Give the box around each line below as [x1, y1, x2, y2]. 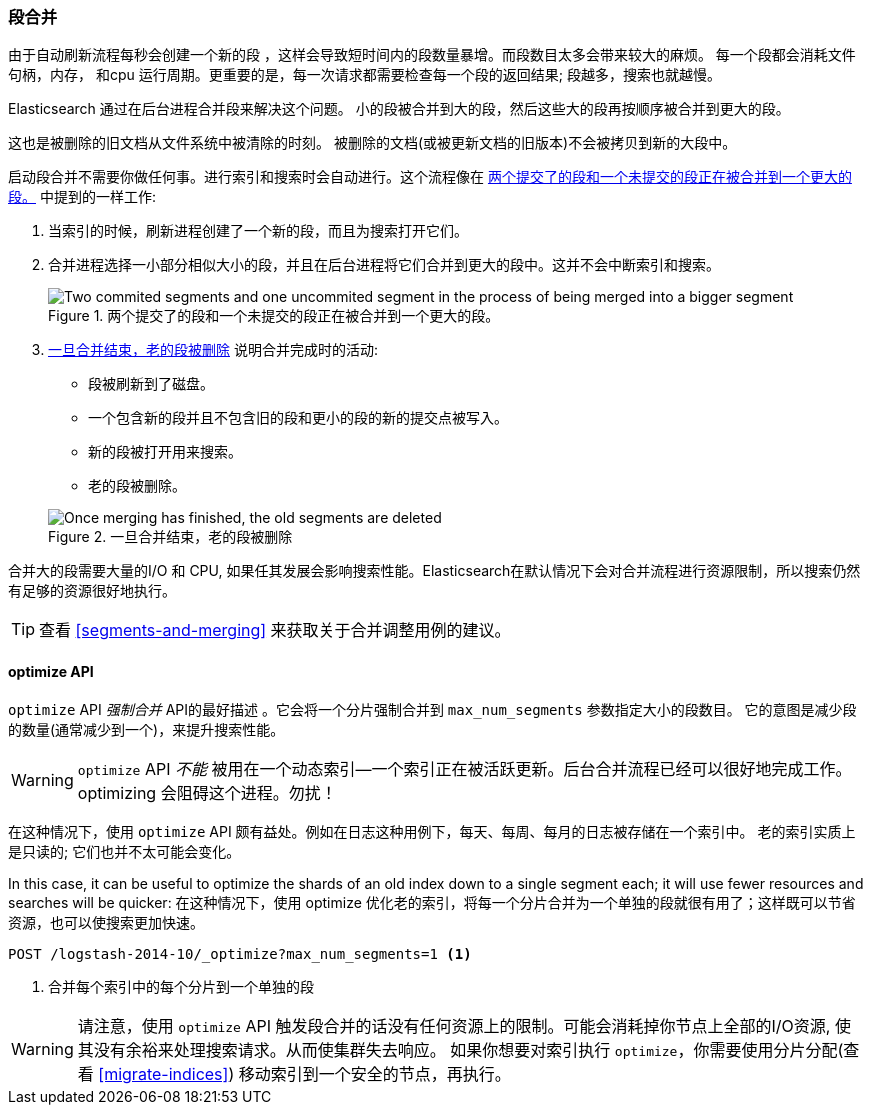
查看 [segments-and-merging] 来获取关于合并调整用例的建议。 [39, 620, 511, 641]
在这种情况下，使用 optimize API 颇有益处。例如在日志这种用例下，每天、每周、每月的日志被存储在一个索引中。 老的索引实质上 [8, 822, 856, 840]
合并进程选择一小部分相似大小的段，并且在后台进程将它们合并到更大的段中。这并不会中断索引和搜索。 [48, 256, 720, 274]
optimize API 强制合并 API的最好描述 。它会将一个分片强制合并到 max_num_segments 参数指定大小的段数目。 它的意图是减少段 [8, 700, 857, 718]
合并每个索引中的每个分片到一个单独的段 [48, 977, 314, 995]
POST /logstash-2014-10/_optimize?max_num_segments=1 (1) [8, 945, 472, 962]
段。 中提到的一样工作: [8, 188, 156, 206]
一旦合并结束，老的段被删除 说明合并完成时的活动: [48, 341, 378, 359]
